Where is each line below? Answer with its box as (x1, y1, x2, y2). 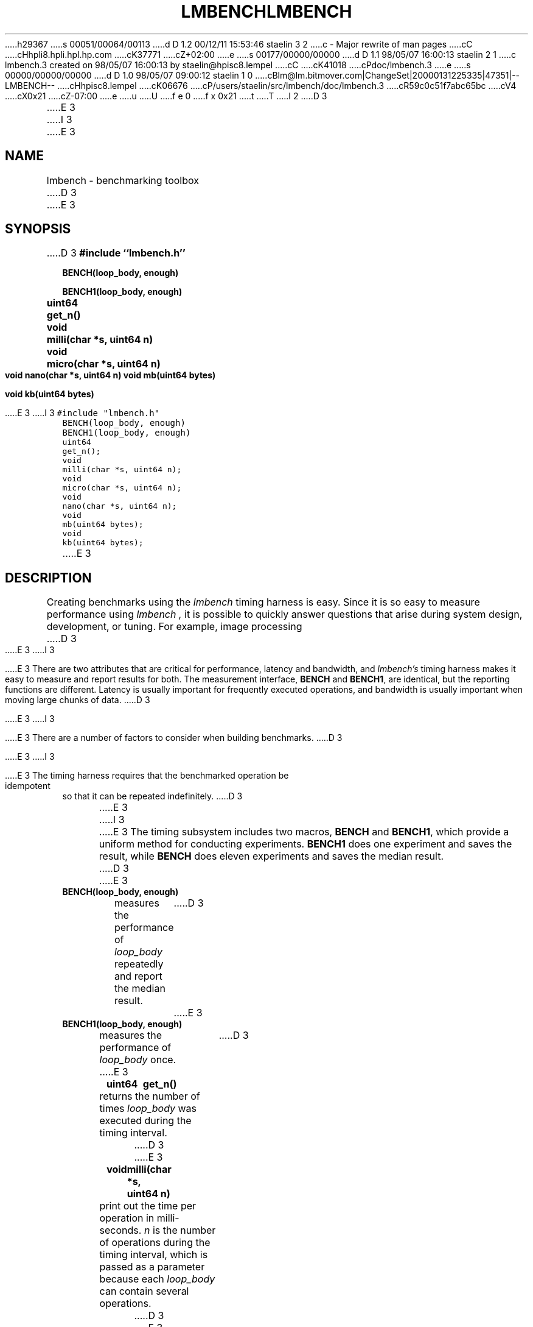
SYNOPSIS (5, 221, 71, 237)
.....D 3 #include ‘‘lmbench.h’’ (46, 247, 186, 260)
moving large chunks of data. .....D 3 (5, 695, 150, 706)
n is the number (144, 1224, 216, 1237)
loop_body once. (99, 1053, 176, 1066)
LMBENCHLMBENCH (181, 1, 352, 22)
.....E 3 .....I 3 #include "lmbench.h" (5, 408, 160, 419)
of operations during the (99, 1236, 211, 1249)
